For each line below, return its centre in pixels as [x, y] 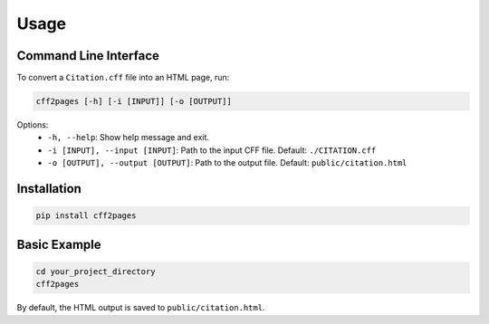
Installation [49, 189]
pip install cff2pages [86, 216]
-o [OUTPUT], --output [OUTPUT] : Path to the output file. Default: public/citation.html [227, 163]
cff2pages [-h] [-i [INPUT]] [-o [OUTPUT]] [134, 101]
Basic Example [59, 244]
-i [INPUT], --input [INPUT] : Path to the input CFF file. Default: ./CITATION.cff [212, 150]
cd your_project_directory [96, 271]
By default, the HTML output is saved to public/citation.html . [141, 308]
